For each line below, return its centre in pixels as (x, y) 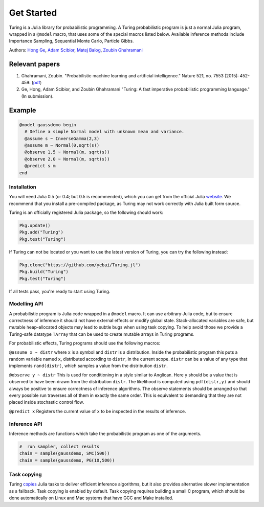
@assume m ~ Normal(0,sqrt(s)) (62, 145)
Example (22, 110)
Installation (23, 187)
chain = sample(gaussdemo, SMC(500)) (65, 453)
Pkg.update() (35, 226)
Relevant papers (34, 64)
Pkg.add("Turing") (41, 232)
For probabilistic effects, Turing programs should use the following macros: (85, 343)
